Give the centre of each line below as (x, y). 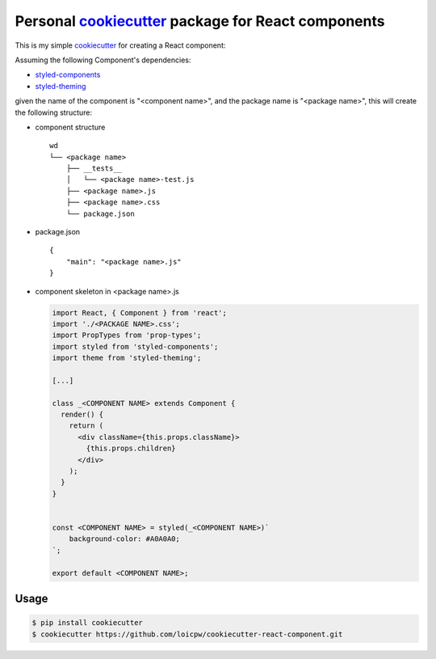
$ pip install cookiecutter (87, 623)
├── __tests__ (94, 169)
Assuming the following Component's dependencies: (103, 60)
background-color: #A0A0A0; (125, 539)
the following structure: (54, 112)
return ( (86, 426)
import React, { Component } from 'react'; (140, 313)
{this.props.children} (131, 448)
